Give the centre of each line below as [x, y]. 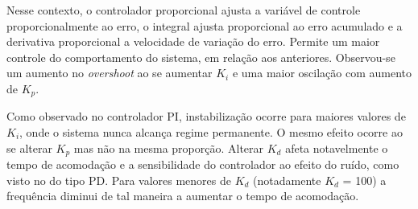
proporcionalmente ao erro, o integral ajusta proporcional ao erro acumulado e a [205, 25]
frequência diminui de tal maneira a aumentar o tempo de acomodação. [183, 196]
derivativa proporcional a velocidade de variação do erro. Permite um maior [193, 41]
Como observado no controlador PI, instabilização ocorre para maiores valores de [206, 116]
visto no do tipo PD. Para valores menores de [119, 180]
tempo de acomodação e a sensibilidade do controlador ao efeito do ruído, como [203, 164]
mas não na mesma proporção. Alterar [169, 148]
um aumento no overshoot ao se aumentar [110, 73]
